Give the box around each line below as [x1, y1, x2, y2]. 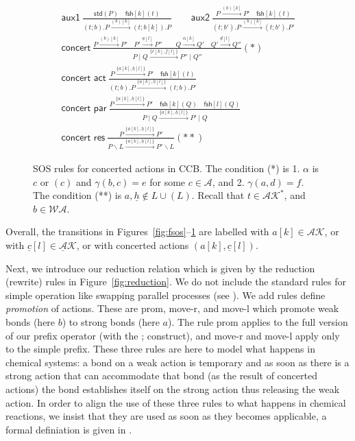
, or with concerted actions [76, 238, 189, 252]
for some [149, 174, 186, 189]
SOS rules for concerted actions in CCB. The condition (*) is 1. [33, 161, 300, 176]
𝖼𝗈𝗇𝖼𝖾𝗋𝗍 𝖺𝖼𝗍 [61, 73, 106, 84]
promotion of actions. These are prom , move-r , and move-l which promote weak [5, 301, 339, 315]
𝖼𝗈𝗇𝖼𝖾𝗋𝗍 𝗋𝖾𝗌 [61, 132, 106, 143]
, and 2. [212, 174, 245, 189]
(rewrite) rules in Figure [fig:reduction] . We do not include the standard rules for [5, 274, 347, 289]
